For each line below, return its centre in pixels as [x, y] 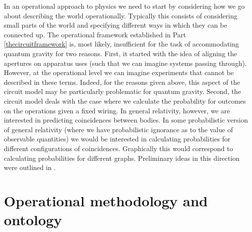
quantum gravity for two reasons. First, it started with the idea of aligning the [120, 53]
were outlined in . [30, 167]
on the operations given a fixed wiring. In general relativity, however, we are [117, 110]
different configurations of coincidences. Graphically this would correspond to [118, 148]
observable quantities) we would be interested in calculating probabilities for [117, 139]
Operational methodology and [106, 200]
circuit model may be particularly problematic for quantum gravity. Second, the [123, 91]
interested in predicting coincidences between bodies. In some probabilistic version [126, 120]
